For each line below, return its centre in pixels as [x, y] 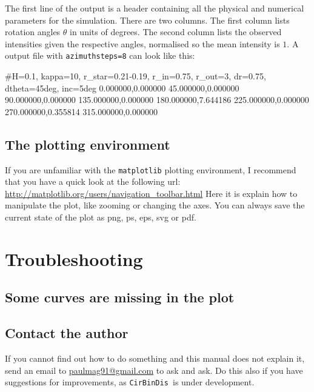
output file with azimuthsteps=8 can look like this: [100, 55]
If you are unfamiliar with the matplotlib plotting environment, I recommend [151, 169]
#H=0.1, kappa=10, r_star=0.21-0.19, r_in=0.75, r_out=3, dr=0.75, [135, 76]
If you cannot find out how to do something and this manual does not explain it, [155, 358]
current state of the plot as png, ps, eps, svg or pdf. [101, 217]
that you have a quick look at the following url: [93, 181]
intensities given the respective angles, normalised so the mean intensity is [142, 43]
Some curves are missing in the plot [120, 297]
